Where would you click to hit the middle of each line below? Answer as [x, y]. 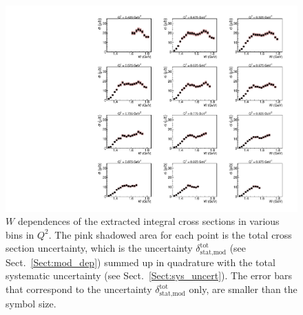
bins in [20, 234]
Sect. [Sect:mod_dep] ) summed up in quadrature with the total [140, 262]
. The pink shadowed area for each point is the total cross [170, 234]
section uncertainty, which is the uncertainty [99, 248]
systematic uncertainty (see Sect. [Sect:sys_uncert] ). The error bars [149, 275]
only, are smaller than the [243, 289]
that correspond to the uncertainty [79, 289]
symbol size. [31, 303]
